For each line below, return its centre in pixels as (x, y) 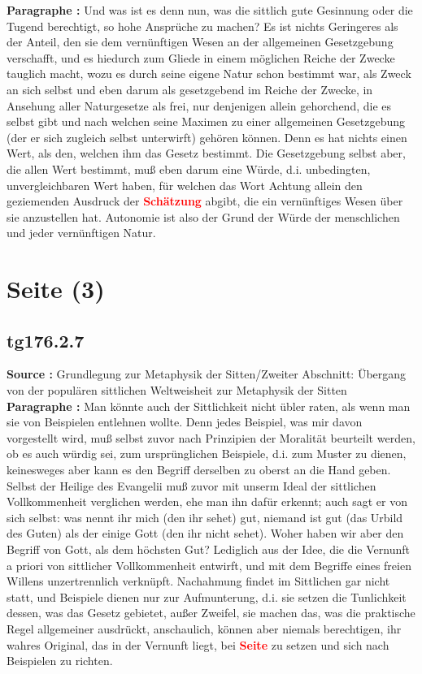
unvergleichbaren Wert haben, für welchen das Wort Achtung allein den (185, 185)
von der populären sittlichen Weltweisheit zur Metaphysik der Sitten (177, 390)
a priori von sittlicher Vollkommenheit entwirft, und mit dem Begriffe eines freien (209, 565)
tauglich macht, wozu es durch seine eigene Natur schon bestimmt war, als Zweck (209, 73)
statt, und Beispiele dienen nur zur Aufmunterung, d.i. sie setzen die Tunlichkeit (207, 596)
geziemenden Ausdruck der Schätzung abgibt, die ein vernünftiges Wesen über (205, 201)
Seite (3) (56, 289)
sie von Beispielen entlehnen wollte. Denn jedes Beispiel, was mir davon (185, 422)
